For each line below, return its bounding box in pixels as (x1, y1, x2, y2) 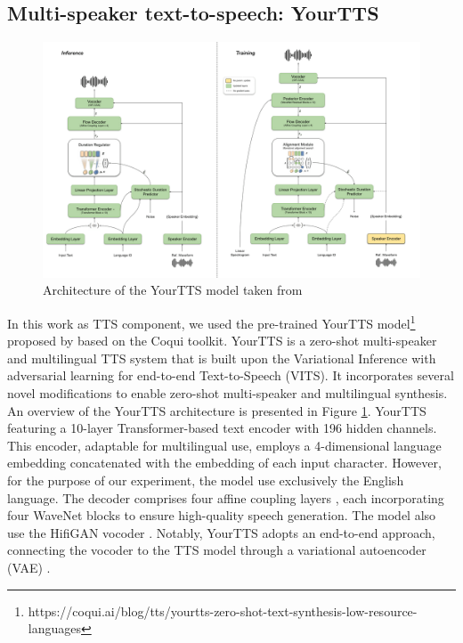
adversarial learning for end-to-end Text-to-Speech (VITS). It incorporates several (7, 366, 454, 385)
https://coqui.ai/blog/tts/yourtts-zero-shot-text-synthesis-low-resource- (28, 601, 418, 620)
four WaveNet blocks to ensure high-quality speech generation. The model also (7, 506, 436, 525)
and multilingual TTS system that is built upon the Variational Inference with (7, 348, 436, 367)
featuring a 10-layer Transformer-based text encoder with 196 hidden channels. (7, 419, 437, 437)
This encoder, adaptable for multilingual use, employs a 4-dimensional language (7, 435, 442, 454)
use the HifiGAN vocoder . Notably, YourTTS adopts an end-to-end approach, (7, 523, 435, 541)
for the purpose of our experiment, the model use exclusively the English (7, 470, 404, 489)
